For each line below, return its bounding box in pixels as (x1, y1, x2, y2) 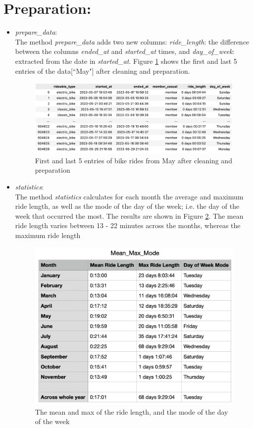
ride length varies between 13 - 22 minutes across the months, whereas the (15, 220, 241, 231)
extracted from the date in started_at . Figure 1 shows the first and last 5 (15, 55, 237, 66)
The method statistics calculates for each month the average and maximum (15, 191, 244, 201)
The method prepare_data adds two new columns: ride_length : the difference (15, 36, 250, 47)
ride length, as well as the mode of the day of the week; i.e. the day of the (15, 201, 240, 211)
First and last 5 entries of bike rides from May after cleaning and (35, 155, 232, 165)
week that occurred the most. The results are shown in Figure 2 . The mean (15, 210, 244, 221)
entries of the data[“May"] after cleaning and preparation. (15, 65, 190, 76)
